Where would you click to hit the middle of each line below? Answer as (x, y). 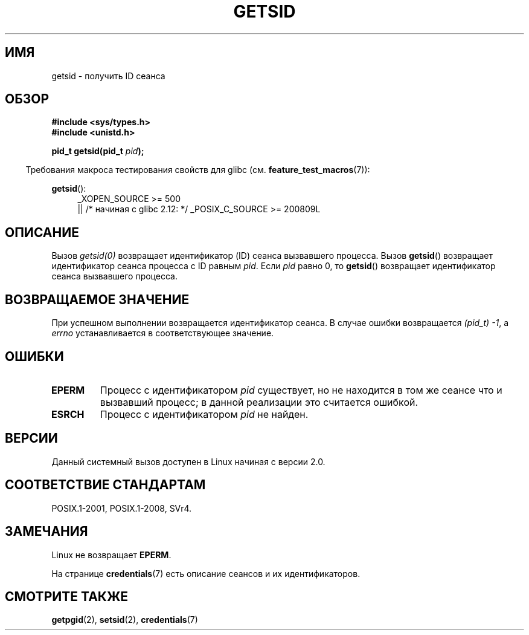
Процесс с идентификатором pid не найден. (204, 414)
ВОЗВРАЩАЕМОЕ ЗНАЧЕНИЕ (97, 299)
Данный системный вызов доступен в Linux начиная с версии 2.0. (188, 461)
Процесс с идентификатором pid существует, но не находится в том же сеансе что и (301, 390)
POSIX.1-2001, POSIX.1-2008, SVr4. (122, 508)
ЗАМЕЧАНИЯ (46, 532)
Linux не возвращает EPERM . (111, 555)
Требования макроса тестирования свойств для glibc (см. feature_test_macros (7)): (198, 170)
